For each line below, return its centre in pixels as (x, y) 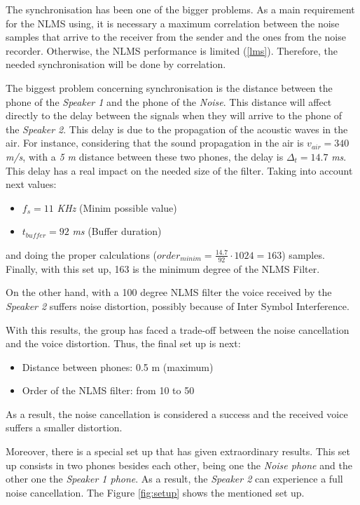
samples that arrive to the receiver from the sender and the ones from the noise (176, 37)
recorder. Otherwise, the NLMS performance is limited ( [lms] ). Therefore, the (172, 50)
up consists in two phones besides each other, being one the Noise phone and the (179, 465)
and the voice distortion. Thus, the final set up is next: (123, 343)
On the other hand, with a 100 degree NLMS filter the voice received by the (169, 292)
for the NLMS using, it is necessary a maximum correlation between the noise (173, 23)
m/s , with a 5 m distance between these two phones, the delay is (145, 156)
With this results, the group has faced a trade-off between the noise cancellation (178, 329)
